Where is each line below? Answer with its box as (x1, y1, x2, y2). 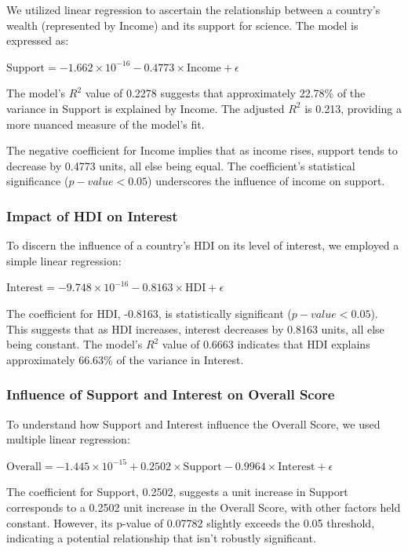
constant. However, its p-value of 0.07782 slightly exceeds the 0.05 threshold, (6, 514, 375, 531)
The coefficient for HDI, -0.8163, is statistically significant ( (6, 305, 292, 321)
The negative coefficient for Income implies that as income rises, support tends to (6, 142, 398, 159)
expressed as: (6, 32, 69, 49)
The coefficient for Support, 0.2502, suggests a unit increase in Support (6, 483, 348, 500)
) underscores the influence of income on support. (148, 173, 385, 189)
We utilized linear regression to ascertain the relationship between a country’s (6, 2, 381, 17)
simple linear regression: (6, 252, 122, 268)
